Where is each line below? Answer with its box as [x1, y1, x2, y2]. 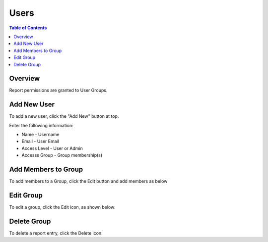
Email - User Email [21, 139, 60, 145]
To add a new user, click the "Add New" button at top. [9, 113, 119, 119]
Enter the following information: [9, 122, 74, 128]
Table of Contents [9, 25, 47, 31]
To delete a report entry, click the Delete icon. [9, 230, 103, 236]
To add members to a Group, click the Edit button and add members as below [9, 178, 168, 184]
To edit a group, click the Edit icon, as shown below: [9, 204, 116, 210]
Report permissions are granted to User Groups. [9, 87, 108, 94]
